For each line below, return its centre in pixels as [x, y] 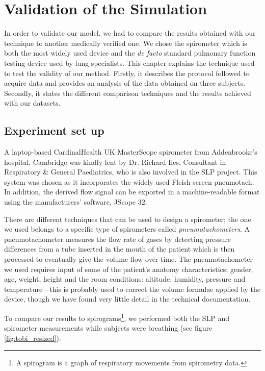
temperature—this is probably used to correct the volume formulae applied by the [132, 289]
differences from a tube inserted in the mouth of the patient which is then [120, 249]
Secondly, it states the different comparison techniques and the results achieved [128, 93]
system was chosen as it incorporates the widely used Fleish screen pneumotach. [129, 181]
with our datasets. [32, 103]
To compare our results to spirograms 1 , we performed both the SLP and [117, 317]
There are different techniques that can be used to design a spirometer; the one [128, 219]
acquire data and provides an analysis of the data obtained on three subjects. [125, 83]
